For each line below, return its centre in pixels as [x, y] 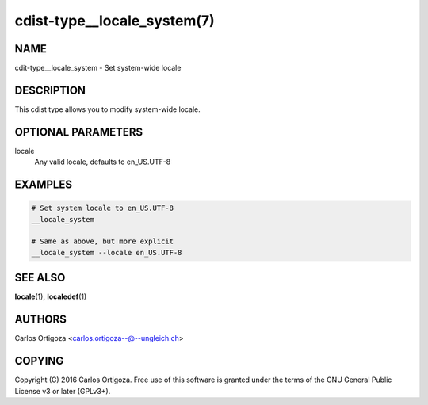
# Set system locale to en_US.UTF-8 [103, 208]
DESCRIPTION [50, 90]
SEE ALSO [40, 278]
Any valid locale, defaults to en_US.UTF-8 [103, 162]
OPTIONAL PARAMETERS [79, 132]
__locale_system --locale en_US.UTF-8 [107, 252]
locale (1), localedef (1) [51, 296]
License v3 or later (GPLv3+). [63, 391]
